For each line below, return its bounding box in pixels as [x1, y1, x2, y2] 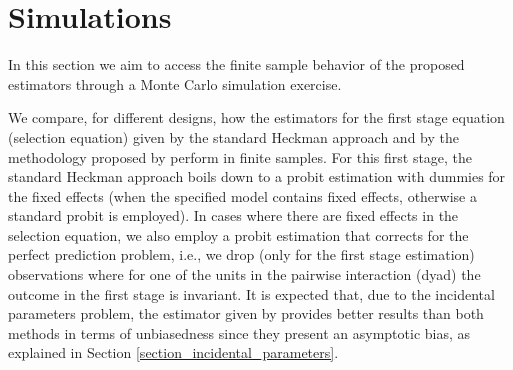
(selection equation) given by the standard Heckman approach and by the [8, 126, 459, 147]
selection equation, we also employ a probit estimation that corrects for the [8, 224, 469, 245]
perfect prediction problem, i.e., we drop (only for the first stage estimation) [8, 244, 475, 265]
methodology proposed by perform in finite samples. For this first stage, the [8, 146, 473, 167]
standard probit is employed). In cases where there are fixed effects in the [8, 205, 459, 226]
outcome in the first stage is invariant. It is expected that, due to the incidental [8, 283, 495, 304]
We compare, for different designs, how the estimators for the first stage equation [8, 107, 505, 128]
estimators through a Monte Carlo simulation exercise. [8, 73, 342, 94]
